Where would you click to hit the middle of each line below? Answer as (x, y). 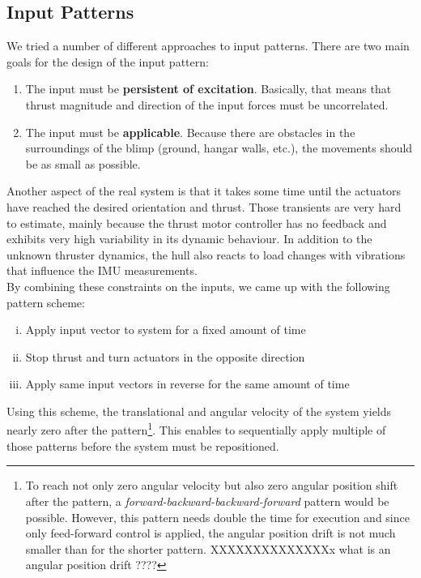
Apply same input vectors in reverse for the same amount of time (187, 384)
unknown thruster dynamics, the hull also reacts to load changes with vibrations (206, 254)
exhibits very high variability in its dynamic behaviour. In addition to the (189, 239)
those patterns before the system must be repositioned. (143, 445)
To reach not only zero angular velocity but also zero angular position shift (212, 485)
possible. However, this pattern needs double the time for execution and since (217, 517)
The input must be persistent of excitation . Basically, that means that (208, 89)
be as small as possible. (83, 163)
